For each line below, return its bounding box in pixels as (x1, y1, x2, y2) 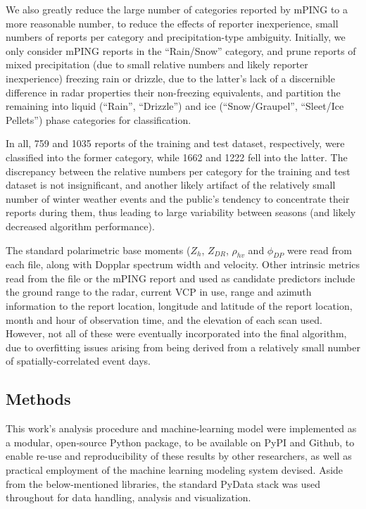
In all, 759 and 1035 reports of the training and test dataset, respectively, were (6, 136, 345, 151)
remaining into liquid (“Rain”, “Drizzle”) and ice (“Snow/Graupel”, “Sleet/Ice (6, 99, 344, 113)
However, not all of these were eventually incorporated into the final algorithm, (6, 326, 347, 341)
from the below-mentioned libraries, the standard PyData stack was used (6, 476, 320, 491)
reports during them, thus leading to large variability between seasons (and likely (6, 205, 356, 220)
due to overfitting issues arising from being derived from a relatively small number (6, 339, 360, 354)
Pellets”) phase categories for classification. (6, 112, 191, 127)
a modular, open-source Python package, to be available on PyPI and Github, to (6, 434, 355, 449)
